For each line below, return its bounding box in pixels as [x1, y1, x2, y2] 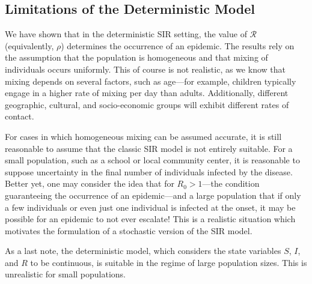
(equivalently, [5, 39, 54, 52]
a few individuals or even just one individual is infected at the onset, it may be [5, 201, 296, 213]
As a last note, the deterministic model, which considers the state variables [5, 244, 281, 257]
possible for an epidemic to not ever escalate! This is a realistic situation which [5, 213, 296, 225]
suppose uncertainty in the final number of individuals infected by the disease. [5, 165, 293, 178]
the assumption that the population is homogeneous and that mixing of [5, 51, 268, 64]
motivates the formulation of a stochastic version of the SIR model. [5, 224, 252, 237]
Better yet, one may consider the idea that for [5, 177, 174, 190]
